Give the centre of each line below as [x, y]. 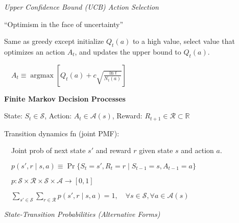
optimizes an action [35, 51]
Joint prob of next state [49, 150]
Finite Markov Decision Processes [65, 98]
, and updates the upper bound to [128, 51]
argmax [42, 75]
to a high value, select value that [184, 41]
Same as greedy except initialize [54, 41]
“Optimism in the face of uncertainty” [64, 24]
